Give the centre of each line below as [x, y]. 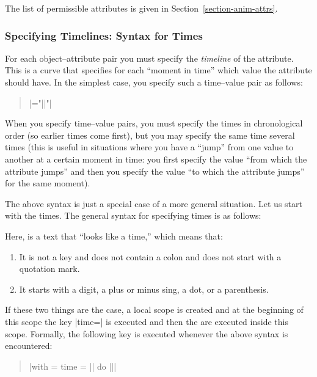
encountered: [29, 346]
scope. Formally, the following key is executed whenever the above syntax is [147, 333]
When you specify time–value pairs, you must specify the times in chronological [154, 123]
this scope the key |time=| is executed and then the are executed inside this [147, 321]
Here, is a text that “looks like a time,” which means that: [114, 236]
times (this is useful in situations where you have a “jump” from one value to [149, 147]
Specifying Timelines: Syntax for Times [104, 35]
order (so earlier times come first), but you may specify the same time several [150, 135]
